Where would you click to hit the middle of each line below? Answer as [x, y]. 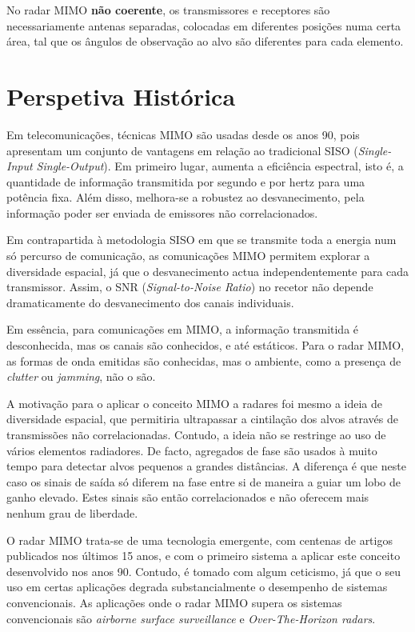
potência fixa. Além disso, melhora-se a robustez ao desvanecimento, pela [186, 197]
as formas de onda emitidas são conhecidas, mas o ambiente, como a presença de [204, 360]
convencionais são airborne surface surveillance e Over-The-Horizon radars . [191, 618]
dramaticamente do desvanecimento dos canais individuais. [150, 302]
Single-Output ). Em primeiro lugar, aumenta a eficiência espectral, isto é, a [220, 166]
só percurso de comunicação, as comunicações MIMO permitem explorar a [188, 256]
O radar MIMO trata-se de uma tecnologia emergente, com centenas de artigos [200, 540]
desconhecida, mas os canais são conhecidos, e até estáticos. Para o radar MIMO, [206, 345]
